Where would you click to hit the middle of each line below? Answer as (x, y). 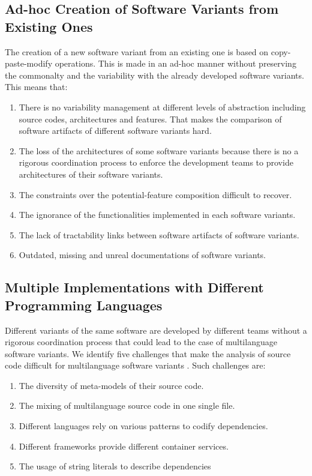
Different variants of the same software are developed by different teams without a (156, 330)
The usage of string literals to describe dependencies (115, 466)
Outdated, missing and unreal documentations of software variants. (142, 255)
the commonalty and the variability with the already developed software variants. (154, 75)
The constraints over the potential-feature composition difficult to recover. (155, 194)
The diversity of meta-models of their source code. (111, 385)
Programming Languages (84, 305)
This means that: (36, 87)
